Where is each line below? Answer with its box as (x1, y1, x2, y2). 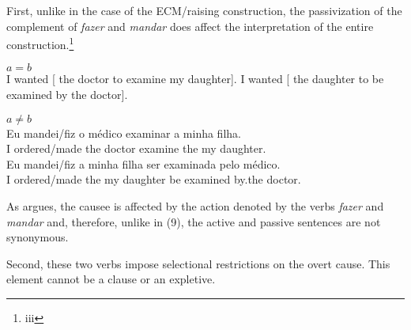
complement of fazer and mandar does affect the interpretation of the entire (6, 17, 374, 34)
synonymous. (6, 229, 69, 245)
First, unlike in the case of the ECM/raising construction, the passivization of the (6, 2, 402, 18)
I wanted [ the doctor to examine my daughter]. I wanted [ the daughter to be (6, 70, 384, 87)
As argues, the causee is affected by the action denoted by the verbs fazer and (6, 198, 384, 214)
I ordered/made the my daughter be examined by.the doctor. (6, 171, 301, 188)
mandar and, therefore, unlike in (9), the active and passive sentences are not (6, 213, 381, 229)
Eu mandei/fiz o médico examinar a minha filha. (6, 124, 241, 141)
